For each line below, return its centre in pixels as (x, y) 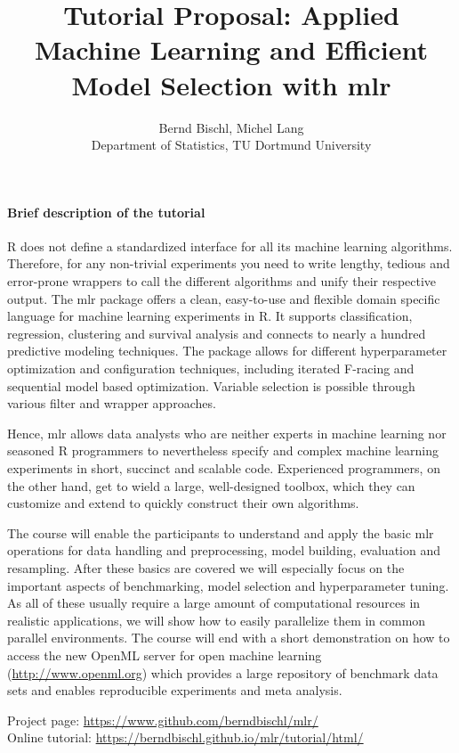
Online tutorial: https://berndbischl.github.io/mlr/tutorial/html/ (185, 737)
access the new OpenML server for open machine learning (165, 655)
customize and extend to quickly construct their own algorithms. (183, 503)
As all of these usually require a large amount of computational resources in (214, 603)
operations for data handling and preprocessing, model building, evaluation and (224, 550)
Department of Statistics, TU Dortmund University (231, 145)
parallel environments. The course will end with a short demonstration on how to (229, 638)
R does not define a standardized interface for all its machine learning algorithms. (230, 246)
